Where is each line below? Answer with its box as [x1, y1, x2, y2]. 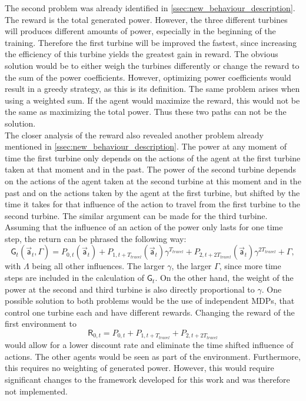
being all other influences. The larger [32, 260, 165, 272]
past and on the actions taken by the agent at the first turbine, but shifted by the [5, 186, 300, 198]
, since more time [219, 260, 281, 272]
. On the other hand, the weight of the [155, 271, 294, 284]
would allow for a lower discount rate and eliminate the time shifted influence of [5, 339, 294, 351]
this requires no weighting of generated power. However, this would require [5, 362, 274, 374]
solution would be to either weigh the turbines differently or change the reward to [5, 59, 300, 71]
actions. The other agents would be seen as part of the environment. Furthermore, [5, 350, 301, 362]
